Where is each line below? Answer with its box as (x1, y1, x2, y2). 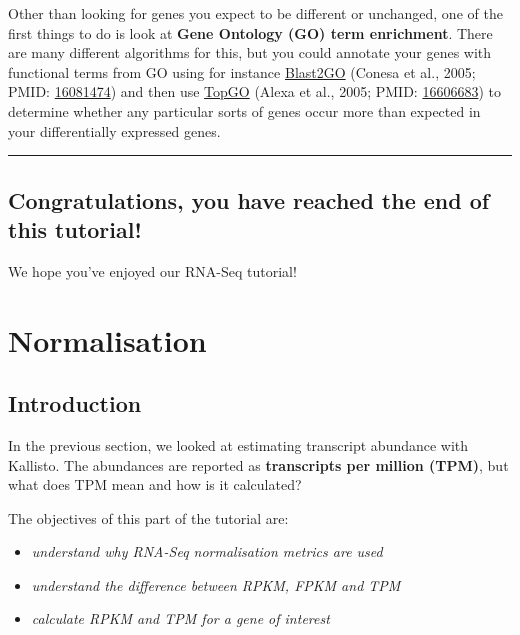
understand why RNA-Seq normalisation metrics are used (31, 541, 383, 562)
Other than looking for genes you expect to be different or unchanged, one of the (8, 3, 503, 23)
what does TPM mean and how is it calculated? (8, 474, 302, 495)
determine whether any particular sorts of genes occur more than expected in (8, 100, 481, 121)
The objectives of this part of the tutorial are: (8, 507, 289, 528)
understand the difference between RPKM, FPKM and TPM (31, 574, 401, 595)
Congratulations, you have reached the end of (8, 184, 490, 215)
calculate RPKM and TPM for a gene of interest (31, 608, 330, 629)
